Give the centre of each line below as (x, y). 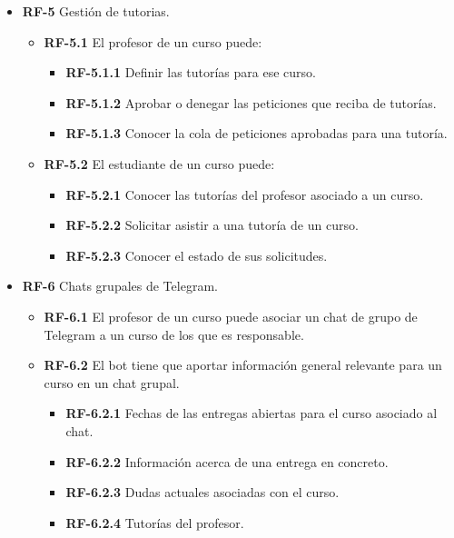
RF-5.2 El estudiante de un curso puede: (159, 163)
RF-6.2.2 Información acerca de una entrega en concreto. (227, 461)
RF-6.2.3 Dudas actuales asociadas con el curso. (202, 492)
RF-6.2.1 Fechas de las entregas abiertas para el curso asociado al (252, 413)
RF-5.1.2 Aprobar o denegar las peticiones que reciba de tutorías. (251, 102)
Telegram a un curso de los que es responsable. (174, 334)
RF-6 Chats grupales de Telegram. (120, 286)
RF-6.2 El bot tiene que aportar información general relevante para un (243, 365)
